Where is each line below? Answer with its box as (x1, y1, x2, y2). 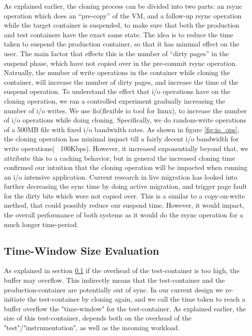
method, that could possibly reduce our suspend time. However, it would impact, (4, 200, 244, 210)
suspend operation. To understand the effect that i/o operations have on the (4, 86, 231, 96)
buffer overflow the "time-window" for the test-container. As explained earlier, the (4, 303, 246, 313)
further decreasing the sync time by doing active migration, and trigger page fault (4, 181, 247, 191)
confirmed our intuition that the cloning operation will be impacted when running (4, 162, 248, 172)
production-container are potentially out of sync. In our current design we (4, 284, 223, 294)
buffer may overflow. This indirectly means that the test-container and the (4, 275, 225, 285)
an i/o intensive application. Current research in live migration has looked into (4, 171, 237, 182)
